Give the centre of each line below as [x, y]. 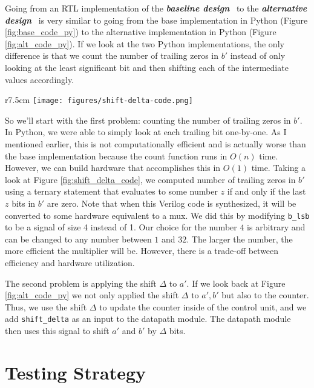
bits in [24, 203]
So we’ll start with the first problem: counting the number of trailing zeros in [148, 120]
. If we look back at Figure [236, 283]
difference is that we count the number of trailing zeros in [112, 55]
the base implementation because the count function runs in [116, 156]
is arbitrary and [276, 227]
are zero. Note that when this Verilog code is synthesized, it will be [172, 203]
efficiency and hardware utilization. [70, 263]
